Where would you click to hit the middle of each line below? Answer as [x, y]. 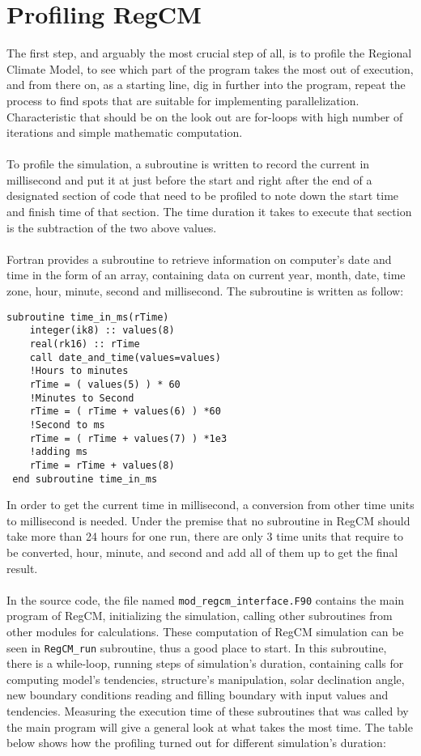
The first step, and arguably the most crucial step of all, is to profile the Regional [209, 53]
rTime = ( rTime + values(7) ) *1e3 [128, 438]
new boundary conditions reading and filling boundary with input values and [198, 695]
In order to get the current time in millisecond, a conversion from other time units [210, 505]
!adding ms [59, 452]
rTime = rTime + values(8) [102, 465]
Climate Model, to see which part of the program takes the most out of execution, [210, 68]
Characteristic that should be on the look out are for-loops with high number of [205, 116]
